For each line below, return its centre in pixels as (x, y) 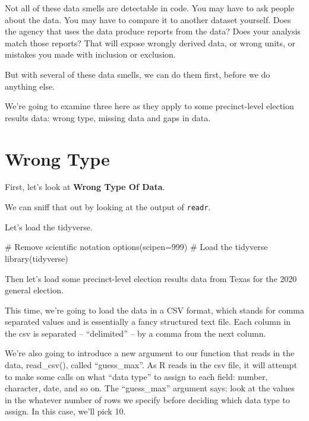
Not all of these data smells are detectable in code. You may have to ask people (150, 8)
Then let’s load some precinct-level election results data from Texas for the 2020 (151, 278)
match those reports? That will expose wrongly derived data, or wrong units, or (150, 42)
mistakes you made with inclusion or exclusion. (90, 54)
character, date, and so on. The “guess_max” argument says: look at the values (150, 388)
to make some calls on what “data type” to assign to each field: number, (136, 376)
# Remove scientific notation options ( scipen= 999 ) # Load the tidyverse (136, 247)
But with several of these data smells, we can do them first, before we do (138, 74)
